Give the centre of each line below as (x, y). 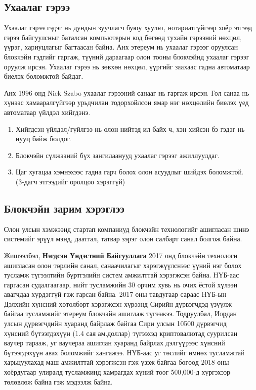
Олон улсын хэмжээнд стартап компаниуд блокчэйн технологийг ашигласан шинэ (127, 229)
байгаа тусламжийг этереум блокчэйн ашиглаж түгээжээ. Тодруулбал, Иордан (120, 313)
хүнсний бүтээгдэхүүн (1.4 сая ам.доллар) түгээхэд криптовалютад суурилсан (121, 333)
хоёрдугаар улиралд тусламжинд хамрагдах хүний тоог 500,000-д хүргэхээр (117, 372)
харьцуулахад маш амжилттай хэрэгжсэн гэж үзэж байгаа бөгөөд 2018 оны (117, 362)
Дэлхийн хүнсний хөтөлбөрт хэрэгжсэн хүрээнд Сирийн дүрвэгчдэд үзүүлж (118, 304)
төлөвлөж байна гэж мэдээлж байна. (58, 381)
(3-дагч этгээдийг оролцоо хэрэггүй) (70, 181)
